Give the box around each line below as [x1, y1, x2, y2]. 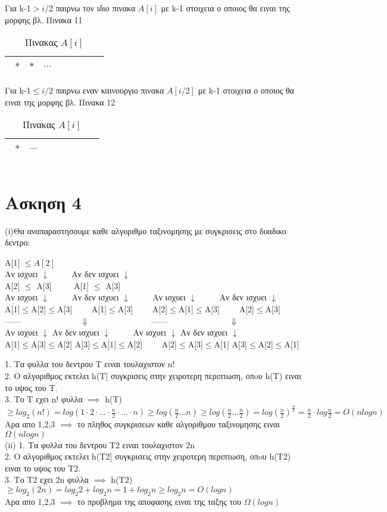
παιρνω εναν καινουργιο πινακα [55, 84, 164, 97]
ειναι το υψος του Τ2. [5, 461, 81, 474]
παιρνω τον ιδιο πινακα [55, 2, 136, 14]
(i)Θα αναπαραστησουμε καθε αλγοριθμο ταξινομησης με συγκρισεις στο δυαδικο [5, 224, 286, 237]
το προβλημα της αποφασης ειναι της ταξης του [77, 495, 241, 507]
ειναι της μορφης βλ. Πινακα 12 [5, 95, 116, 108]
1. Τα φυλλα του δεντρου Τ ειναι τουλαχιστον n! [5, 358, 175, 370]
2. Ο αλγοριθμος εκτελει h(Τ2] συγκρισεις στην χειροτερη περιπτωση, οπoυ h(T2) [5, 450, 291, 463]
